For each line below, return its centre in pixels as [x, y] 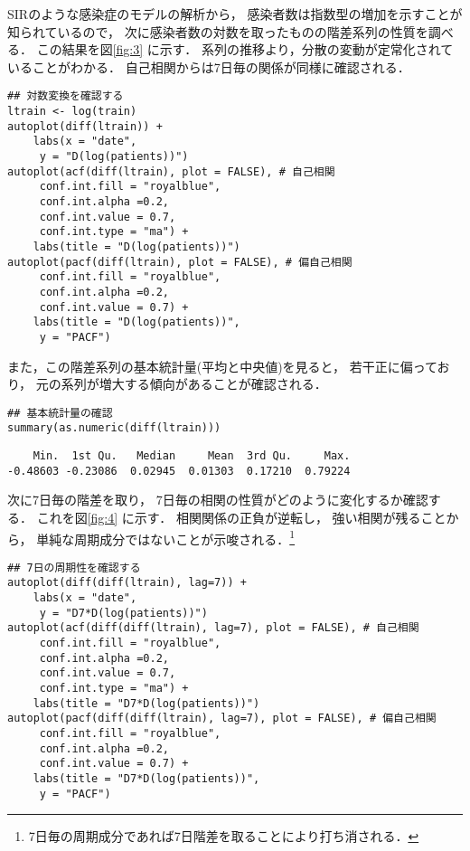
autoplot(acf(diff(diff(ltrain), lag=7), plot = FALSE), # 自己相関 [213, 628]
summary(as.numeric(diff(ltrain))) [114, 428]
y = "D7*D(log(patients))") [123, 613]
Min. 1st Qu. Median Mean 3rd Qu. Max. [192, 456]
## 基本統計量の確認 [60, 413]
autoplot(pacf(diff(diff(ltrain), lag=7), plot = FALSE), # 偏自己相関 [222, 719]
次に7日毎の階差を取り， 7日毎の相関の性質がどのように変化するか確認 [218, 500]
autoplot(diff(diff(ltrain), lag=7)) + [127, 583]
